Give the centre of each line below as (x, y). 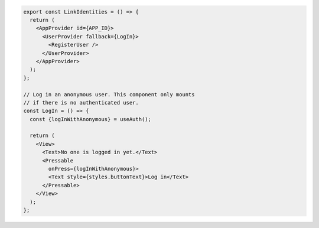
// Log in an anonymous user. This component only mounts (109, 94)
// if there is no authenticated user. (81, 102)
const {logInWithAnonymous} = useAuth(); (91, 119)
